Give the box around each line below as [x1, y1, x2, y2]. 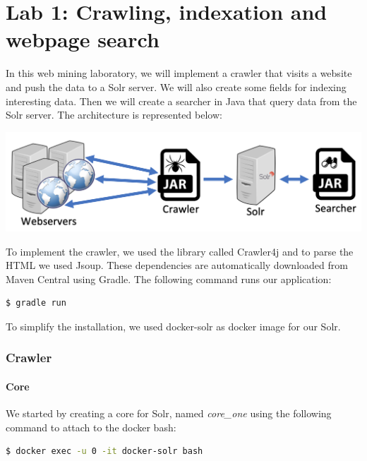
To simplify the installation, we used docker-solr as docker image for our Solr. [6, 318, 341, 333]
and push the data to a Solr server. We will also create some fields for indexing [6, 79, 347, 94]
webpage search [6, 25, 160, 54]
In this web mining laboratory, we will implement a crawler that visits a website [6, 66, 352, 80]
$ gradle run [6, 298, 66, 309]
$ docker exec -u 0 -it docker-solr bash [6, 446, 203, 457]
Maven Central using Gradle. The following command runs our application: [6, 271, 332, 286]
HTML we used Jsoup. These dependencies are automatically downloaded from [6, 258, 348, 273]
